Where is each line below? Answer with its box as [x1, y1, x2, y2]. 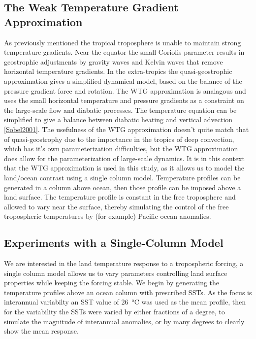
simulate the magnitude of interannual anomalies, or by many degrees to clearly [4, 316, 245, 326]
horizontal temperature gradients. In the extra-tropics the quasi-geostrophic [4, 66, 232, 76]
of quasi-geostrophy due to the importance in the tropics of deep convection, [4, 134, 234, 144]
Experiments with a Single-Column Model [4, 235, 224, 250]
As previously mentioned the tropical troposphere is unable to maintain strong [4, 37, 241, 47]
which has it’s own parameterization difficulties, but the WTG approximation [4, 143, 238, 154]
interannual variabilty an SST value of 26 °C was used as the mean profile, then [4, 297, 246, 307]
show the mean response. [4, 326, 79, 336]
